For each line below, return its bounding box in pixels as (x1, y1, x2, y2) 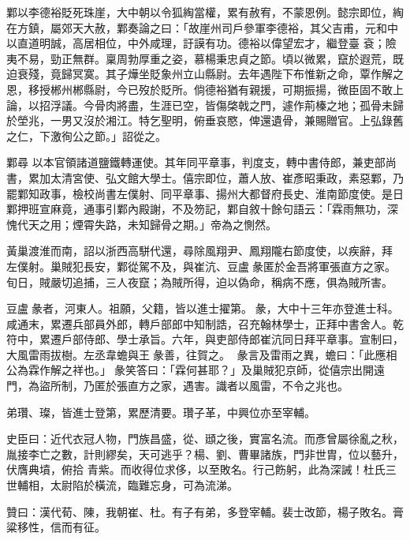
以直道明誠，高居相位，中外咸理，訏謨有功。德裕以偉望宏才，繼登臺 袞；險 (6, 35, 397, 51)
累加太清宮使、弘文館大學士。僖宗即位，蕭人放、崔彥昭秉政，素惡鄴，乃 (28, 169, 404, 186)
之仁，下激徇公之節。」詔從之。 (6, 127, 166, 144)
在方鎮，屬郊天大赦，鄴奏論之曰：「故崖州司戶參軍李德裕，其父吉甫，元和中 (6, 19, 398, 36)
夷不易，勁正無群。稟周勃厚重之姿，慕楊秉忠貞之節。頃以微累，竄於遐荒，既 (6, 50, 404, 66)
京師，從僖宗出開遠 (285, 362, 385, 378)
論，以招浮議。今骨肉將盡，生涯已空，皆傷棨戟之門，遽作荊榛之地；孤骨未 (6, 96, 393, 113)
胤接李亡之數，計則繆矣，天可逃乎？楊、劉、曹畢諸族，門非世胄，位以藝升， (6, 445, 404, 462)
